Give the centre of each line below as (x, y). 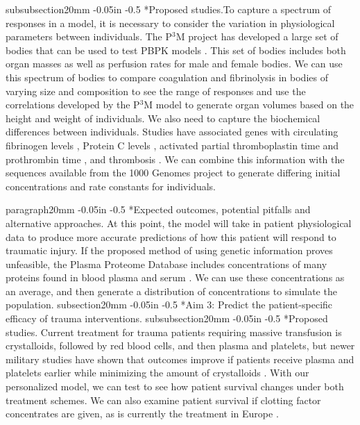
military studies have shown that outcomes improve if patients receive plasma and (180, 359)
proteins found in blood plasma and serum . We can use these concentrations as (175, 277)
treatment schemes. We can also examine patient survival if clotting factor (163, 400)
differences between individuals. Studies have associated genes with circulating (172, 132)
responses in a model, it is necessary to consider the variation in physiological (170, 23)
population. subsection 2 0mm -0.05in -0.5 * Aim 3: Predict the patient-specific (169, 305)
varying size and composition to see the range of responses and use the (156, 91)
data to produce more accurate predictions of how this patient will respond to (171, 236)
